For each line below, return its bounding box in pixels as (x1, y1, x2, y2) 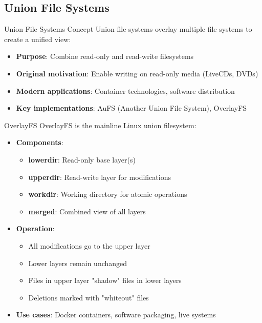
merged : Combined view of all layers (28, 206, 146, 216)
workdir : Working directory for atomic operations (28, 189, 187, 199)
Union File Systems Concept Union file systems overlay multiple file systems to (4, 24, 252, 34)
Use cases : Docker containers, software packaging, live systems (16, 309, 216, 320)
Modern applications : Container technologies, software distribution (16, 85, 235, 96)
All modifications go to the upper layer (28, 240, 150, 251)
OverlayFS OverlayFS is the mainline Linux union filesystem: (4, 119, 196, 130)
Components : (16, 137, 63, 148)
